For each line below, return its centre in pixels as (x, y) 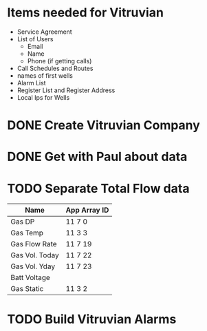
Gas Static (27, 289)
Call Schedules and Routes (55, 68)
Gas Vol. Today (35, 255)
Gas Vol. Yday (33, 266)
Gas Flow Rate (34, 244)
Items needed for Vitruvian (85, 13)
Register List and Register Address (66, 90)
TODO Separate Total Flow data (98, 188)
